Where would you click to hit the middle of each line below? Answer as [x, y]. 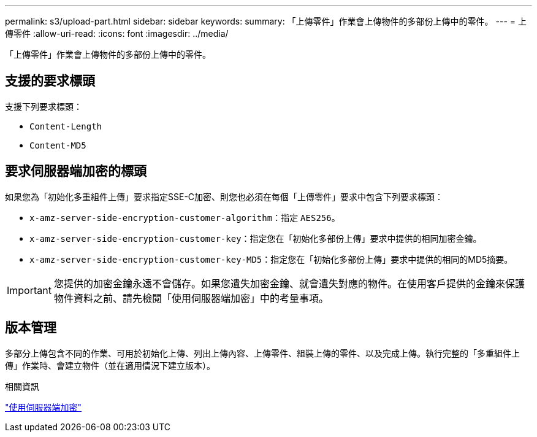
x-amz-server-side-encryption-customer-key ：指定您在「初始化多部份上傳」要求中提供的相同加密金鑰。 [256, 238]
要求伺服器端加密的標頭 [76, 171]
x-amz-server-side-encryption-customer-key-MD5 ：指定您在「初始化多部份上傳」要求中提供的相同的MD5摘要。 [271, 259]
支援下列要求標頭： [44, 106]
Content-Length [66, 126]
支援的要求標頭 [50, 81]
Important [29, 290]
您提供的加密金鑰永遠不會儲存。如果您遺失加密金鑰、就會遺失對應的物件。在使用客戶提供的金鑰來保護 [289, 283]
